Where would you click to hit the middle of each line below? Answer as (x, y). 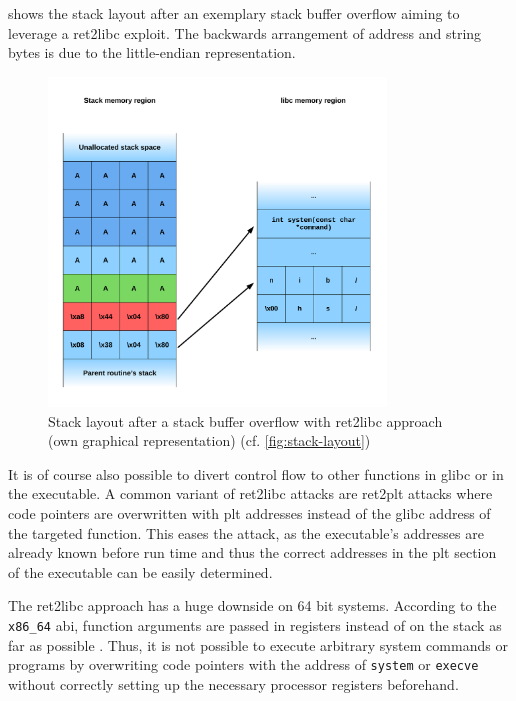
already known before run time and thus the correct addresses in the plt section (252, 552)
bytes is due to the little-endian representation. (152, 52)
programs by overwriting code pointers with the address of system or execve (243, 664)
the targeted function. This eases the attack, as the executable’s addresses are (246, 532)
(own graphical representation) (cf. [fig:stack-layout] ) (209, 440)
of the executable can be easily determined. (140, 571)
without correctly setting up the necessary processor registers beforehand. (233, 683)
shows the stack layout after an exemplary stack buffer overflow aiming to (234, 13)
